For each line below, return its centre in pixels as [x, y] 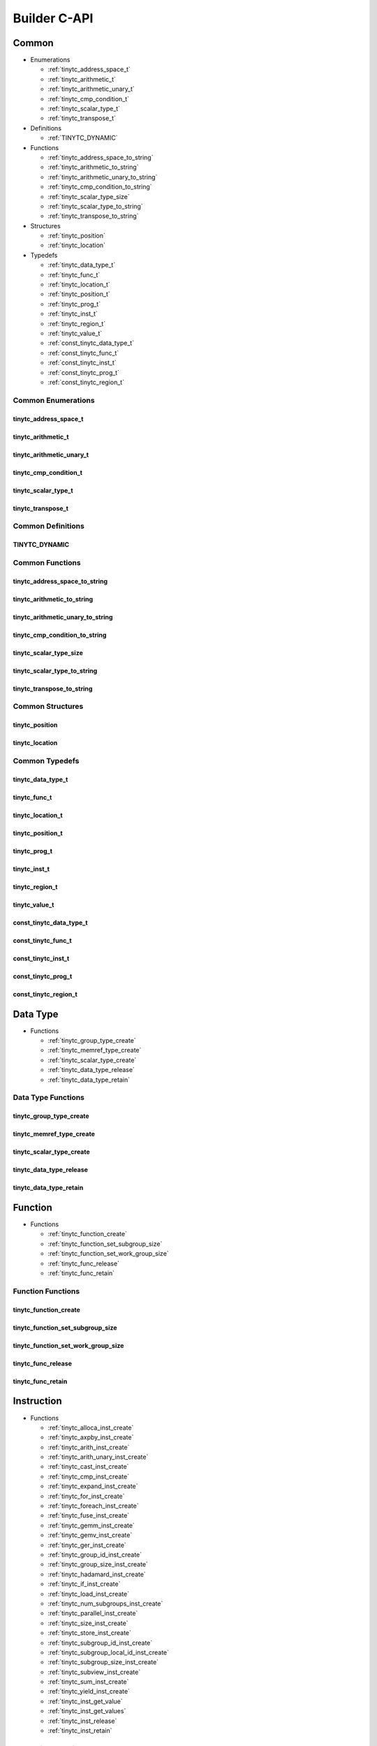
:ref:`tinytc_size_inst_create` [88, 1623]
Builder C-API [53, 18]
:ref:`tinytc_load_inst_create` [88, 1594]
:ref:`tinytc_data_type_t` [82, 265]
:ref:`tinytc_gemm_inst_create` [91, 1525]
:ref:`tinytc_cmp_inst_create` [88, 1476]
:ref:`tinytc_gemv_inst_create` [90, 1535]
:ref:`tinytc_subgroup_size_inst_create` [103, 1662]
